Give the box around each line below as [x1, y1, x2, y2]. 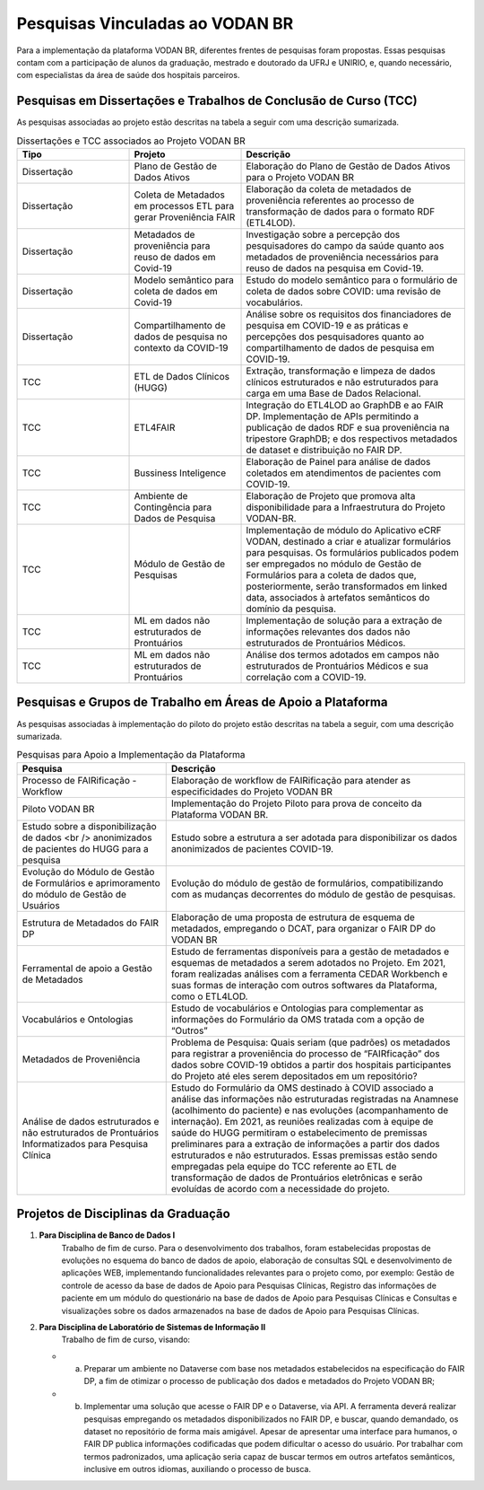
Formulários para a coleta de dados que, [246, 569, 417, 581]
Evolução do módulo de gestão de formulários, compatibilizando [170, 876, 444, 889]
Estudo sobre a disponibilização [22, 819, 157, 832]
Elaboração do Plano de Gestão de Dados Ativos [246, 160, 451, 172]
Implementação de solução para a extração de [246, 615, 443, 627]
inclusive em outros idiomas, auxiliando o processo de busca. [83, 1464, 311, 1475]
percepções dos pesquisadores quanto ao [246, 330, 425, 343]
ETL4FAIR [134, 422, 176, 434]
